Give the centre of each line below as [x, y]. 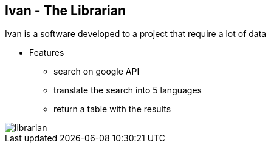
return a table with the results [112, 109]
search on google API [97, 72]
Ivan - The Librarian [65, 11]
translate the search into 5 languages [128, 90]
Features [47, 53]
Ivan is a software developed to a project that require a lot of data [136, 34]
